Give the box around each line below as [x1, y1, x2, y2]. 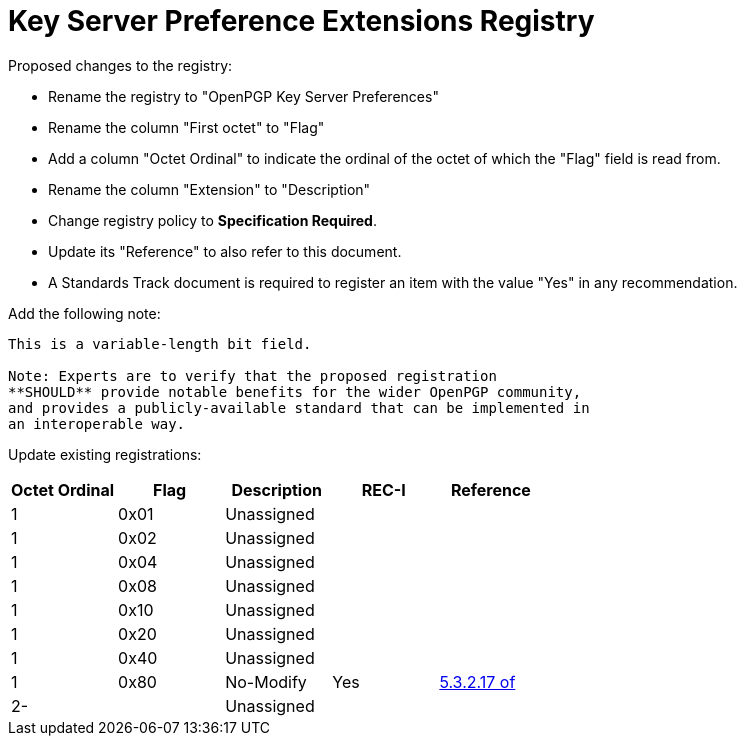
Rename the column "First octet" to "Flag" [48, 118, 325, 136]
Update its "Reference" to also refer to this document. [48, 242, 402, 260]
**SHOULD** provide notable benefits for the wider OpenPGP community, [8, 383, 582, 400]
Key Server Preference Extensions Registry [8, 4, 595, 38]
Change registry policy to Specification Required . [48, 211, 377, 229]
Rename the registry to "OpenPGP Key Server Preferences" [48, 87, 439, 105]
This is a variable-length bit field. [8, 335, 312, 352]
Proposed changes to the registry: [8, 56, 233, 74]
